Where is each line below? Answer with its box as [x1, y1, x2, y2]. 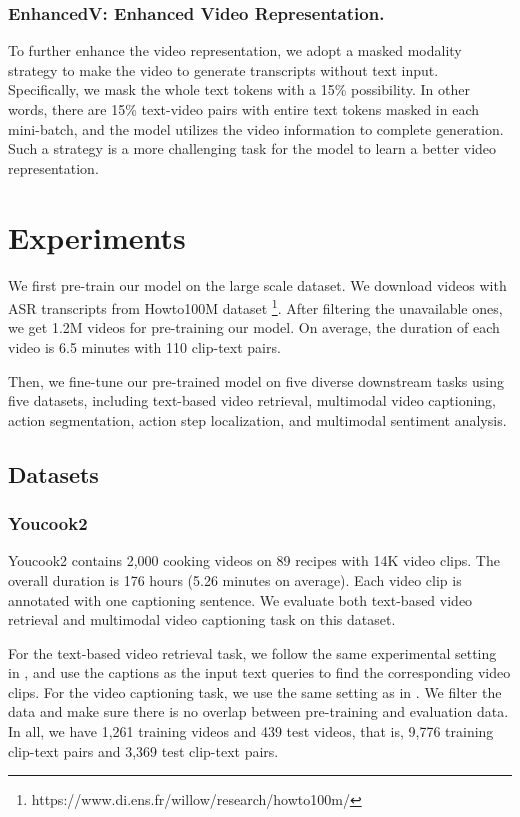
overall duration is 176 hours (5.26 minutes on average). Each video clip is [8, 569, 462, 590]
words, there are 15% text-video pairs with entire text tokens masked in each [8, 99, 480, 119]
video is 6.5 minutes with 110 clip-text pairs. [8, 336, 281, 357]
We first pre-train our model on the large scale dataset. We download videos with [8, 274, 507, 295]
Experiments [8, 216, 186, 257]
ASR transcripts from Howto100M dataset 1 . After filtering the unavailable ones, [8, 295, 503, 318]
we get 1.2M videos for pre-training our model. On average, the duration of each [8, 317, 500, 338]
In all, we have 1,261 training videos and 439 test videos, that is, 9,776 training [8, 721, 494, 742]
